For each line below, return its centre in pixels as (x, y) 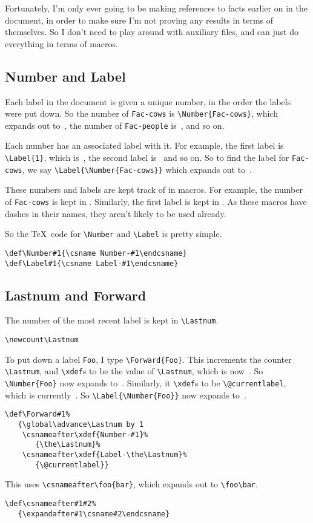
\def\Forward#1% (38, 414)
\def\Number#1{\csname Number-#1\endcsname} (96, 253)
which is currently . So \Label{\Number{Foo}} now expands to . (126, 395)
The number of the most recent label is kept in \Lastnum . (112, 320)
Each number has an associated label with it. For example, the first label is (144, 145)
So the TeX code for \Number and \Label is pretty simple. (114, 234)
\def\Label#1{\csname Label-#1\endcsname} (92, 263)
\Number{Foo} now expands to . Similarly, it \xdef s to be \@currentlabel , (146, 383)
